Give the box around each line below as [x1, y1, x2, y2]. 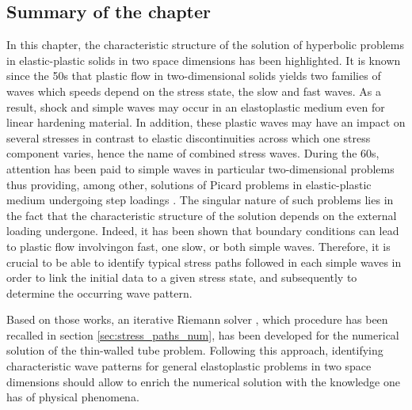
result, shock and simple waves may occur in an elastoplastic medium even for [6, 98, 385, 115]
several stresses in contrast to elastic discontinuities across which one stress [6, 129, 371, 146]
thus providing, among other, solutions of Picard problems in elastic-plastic [6, 176, 372, 192]
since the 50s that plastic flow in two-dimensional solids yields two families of [6, 67, 381, 84]
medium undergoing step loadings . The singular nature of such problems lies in [6, 192, 394, 208]
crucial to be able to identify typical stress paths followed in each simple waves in [6, 253, 402, 270]
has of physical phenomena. [6, 389, 139, 405]
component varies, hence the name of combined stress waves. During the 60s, [6, 145, 380, 161]
